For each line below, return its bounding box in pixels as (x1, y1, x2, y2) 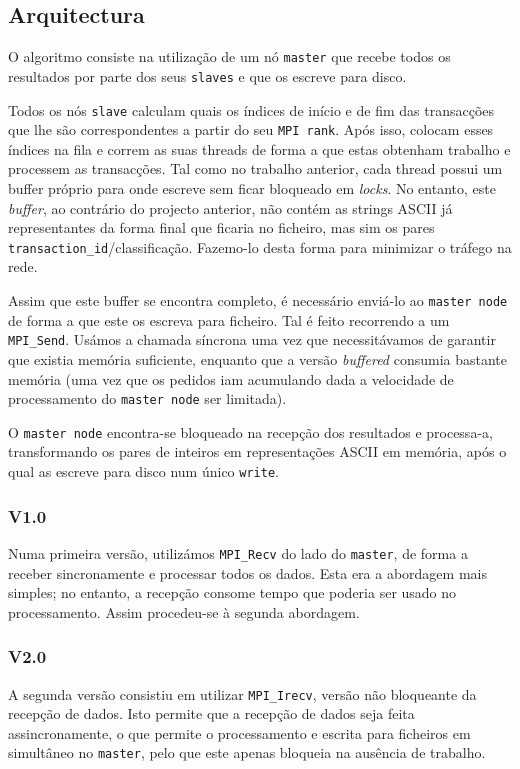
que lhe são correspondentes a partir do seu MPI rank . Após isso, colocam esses (8, 119, 494, 140)
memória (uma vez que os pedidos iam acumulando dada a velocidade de (8, 368, 454, 389)
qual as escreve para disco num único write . (8, 461, 279, 482)
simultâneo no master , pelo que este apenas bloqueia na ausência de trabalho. (8, 742, 486, 763)
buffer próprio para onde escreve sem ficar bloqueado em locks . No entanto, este (8, 178, 496, 199)
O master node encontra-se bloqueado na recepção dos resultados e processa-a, (8, 421, 493, 442)
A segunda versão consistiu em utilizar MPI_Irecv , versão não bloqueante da (8, 683, 477, 704)
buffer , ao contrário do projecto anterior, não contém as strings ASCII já (8, 197, 453, 218)
